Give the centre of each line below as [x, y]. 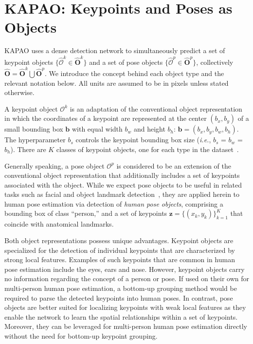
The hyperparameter [35, 140]
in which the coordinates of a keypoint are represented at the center [106, 118]
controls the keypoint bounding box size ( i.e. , [143, 140]
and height [149, 129]
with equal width [97, 129]
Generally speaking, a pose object [54, 165]
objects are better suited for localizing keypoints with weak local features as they [125, 307]
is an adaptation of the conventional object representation [156, 108]
